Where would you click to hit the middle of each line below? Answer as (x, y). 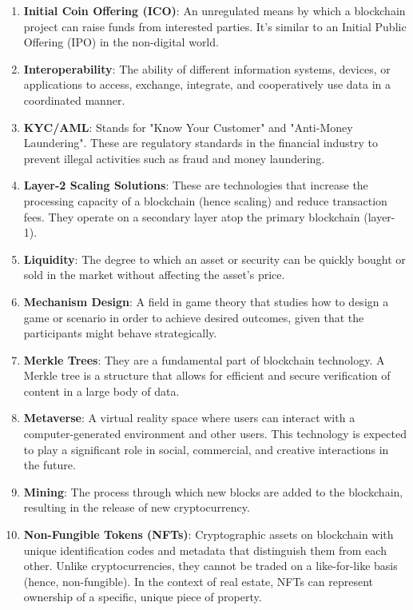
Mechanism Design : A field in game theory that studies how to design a (206, 301)
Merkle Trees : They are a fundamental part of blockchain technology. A (204, 359)
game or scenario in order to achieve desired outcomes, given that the (194, 317)
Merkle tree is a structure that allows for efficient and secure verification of (207, 375)
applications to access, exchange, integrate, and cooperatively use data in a (207, 84)
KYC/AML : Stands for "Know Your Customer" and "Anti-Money (188, 127)
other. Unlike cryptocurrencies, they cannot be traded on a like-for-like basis (210, 566)
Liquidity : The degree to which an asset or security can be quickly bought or (214, 259)
